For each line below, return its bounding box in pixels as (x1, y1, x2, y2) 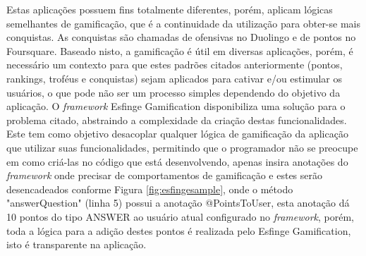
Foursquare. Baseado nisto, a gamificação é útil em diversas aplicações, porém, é (6, 43, 353, 58)
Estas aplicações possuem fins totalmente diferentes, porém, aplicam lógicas (6, 2, 333, 16)
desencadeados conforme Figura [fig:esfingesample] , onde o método (6, 181, 293, 196)
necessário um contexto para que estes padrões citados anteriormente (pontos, (6, 57, 343, 72)
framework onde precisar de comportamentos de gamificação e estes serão (6, 168, 323, 183)
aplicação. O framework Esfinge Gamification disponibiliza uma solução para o (6, 99, 346, 114)
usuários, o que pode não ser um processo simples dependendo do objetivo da (6, 85, 341, 99)
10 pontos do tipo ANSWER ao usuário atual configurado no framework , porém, (6, 209, 355, 224)
